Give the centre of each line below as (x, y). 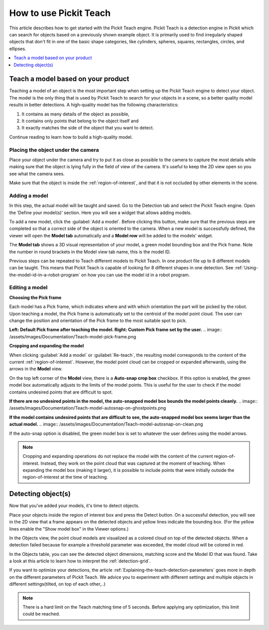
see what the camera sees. (37, 174)
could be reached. (41, 614)
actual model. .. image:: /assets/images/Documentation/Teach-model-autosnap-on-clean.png (106, 424)
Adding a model (29, 196)
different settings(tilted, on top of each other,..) (57, 584)
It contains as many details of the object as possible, (75, 114)
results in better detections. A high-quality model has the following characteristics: (94, 105)
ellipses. (18, 49)
